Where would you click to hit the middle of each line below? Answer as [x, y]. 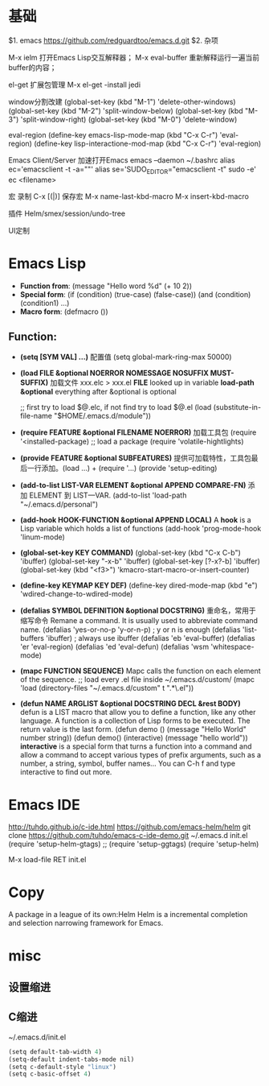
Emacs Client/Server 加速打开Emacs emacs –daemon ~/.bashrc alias [122, 160]
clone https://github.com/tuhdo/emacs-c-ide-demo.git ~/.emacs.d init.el [128, 836]
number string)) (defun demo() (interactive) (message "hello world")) [134, 738]
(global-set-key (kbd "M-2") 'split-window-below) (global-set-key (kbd [126, 110]
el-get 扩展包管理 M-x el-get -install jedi [75, 85]
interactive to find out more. [66, 772]
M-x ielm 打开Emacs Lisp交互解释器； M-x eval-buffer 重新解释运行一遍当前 [134, 57]
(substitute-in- [237, 407]
